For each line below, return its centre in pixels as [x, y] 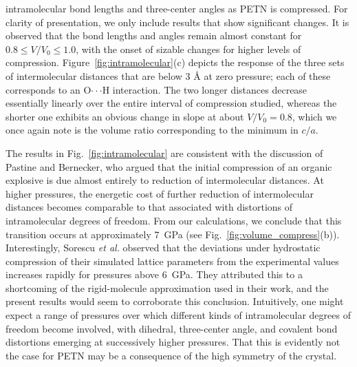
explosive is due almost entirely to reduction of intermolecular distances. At [165, 180]
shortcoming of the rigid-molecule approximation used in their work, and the [167, 287]
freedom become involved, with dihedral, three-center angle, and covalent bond [172, 328]
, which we [314, 116]
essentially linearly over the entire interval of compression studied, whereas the [171, 103]
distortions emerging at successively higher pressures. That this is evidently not [173, 342]
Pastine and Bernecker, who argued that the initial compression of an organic [169, 166]
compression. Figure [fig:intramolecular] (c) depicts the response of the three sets [175, 62]
